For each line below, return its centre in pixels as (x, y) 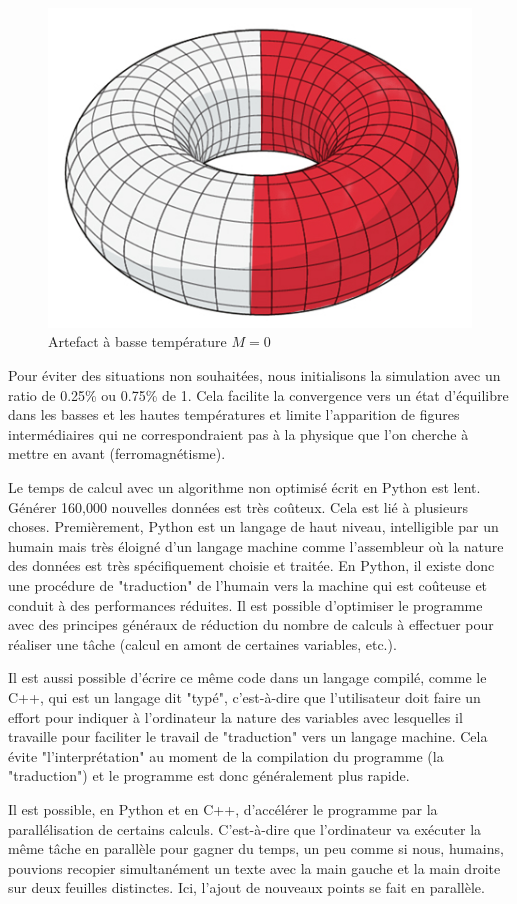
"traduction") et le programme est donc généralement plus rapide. (209, 775)
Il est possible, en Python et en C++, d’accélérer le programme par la (223, 808)
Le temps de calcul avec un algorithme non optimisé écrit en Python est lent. (244, 487)
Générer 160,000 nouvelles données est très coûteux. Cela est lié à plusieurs (238, 506)
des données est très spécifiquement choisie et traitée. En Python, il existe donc (251, 565)
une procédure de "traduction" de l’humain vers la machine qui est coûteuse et (248, 585)
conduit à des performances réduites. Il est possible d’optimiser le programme (245, 604)
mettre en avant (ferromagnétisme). (117, 453)
